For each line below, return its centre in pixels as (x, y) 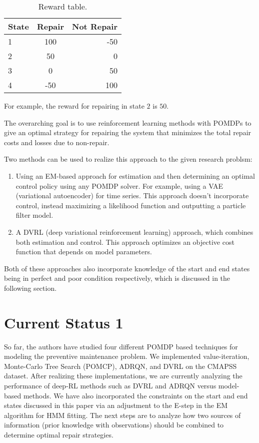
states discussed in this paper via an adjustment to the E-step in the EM (116, 405)
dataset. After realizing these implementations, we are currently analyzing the (123, 376)
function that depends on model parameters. (84, 252)
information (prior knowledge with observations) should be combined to (114, 425)
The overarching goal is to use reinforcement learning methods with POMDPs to (128, 122)
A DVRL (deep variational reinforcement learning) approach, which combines (134, 232)
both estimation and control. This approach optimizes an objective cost (125, 242)
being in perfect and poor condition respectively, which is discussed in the (117, 278)
